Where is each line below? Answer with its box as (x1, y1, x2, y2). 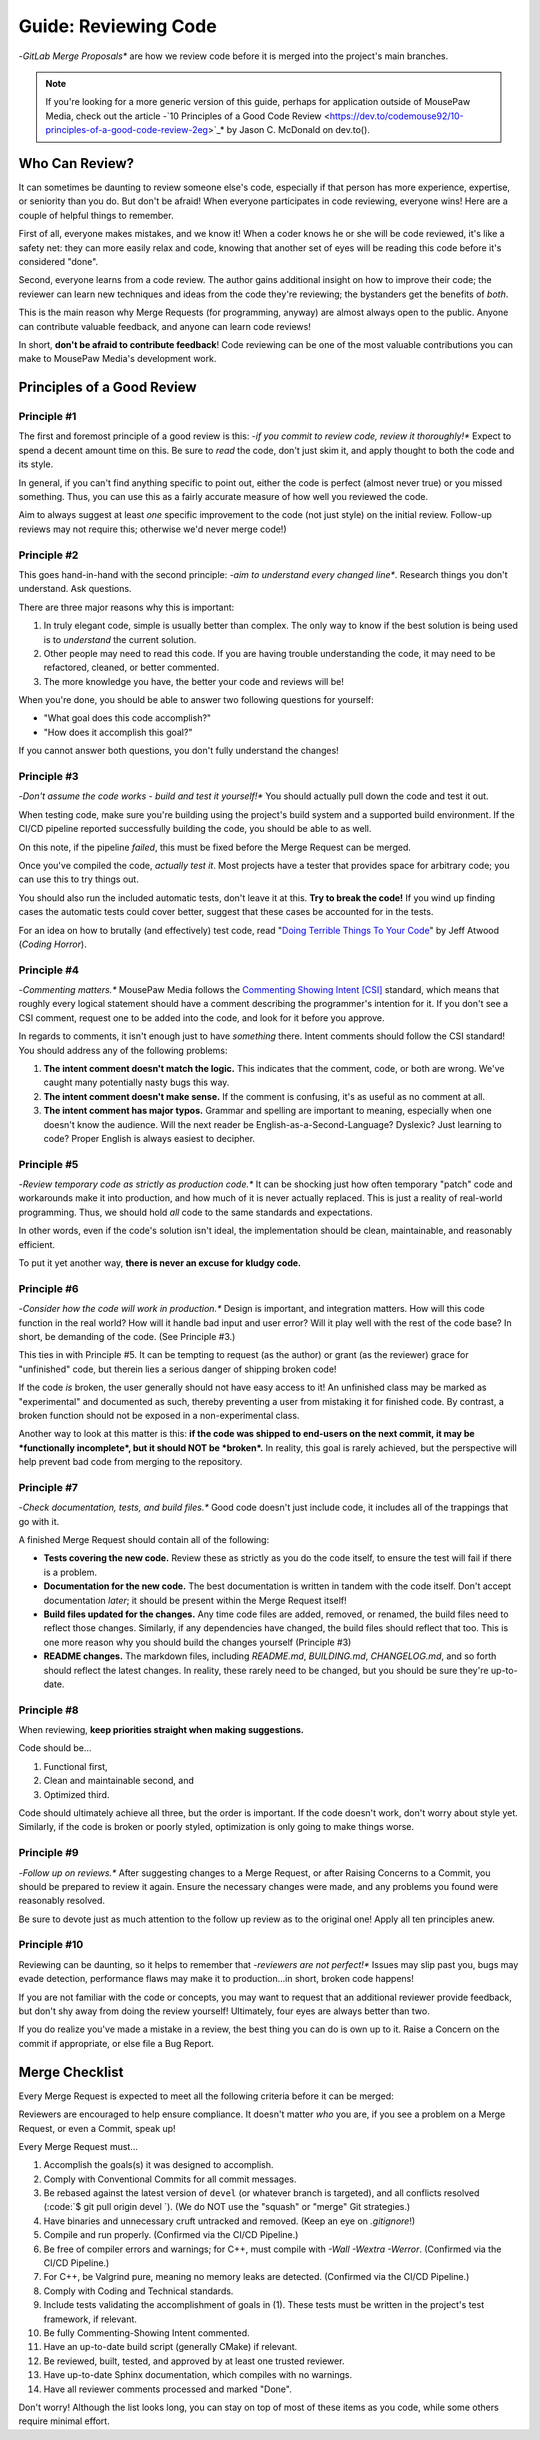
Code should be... (18, 1742, 92, 1754)
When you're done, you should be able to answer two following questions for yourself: (18, 694, 374, 706)
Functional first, (43, 1760, 109, 1772)
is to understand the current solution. (43, 633, 197, 645)
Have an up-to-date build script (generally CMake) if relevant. (43, 2341, 298, 2353)
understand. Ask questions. (18, 583, 132, 595)
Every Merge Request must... (18, 2140, 139, 2152)
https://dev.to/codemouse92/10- (329, 110, 464, 122)
